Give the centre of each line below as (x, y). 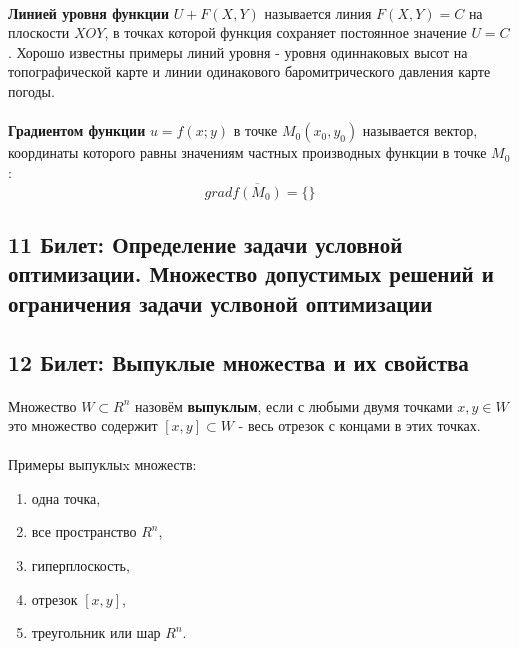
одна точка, (66, 497)
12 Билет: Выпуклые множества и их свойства (238, 361)
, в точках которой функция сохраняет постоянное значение (285, 32)
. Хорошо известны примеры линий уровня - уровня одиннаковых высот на (238, 51)
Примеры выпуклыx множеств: (102, 464)
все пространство (84, 531)
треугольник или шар (96, 632)
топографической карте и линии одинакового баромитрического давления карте (249, 71)
